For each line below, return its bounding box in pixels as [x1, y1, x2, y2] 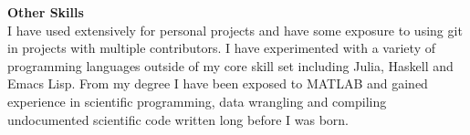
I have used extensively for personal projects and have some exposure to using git [7, 20, 463, 39]
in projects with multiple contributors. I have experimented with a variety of [7, 38, 435, 57]
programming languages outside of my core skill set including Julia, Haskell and [7, 56, 454, 75]
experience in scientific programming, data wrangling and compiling [7, 91, 387, 110]
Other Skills [7, 3, 84, 21]
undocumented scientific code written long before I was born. [7, 109, 349, 129]
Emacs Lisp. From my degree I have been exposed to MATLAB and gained [7, 74, 428, 93]
